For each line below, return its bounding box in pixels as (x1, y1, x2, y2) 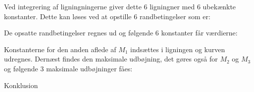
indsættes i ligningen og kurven (130, 44, 225, 54)
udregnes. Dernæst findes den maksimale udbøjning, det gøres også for (4, 54, 218, 64)
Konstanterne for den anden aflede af (4, 44, 116, 54)
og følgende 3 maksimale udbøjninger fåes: (4, 63, 133, 73)
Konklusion (4, 80, 38, 90)
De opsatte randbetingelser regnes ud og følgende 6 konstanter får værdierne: (4, 28, 238, 38)
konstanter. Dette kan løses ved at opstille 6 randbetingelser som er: (4, 11, 210, 21)
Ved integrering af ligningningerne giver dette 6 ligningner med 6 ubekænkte (4, 1, 236, 11)
